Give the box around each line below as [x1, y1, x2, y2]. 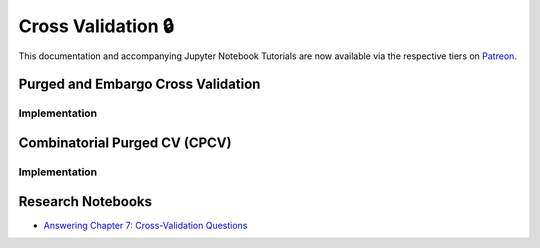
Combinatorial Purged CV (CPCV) [18, 134, 232, 151]
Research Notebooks [18, 193, 152, 210]
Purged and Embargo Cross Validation [18, 76, 261, 93]
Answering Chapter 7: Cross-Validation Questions [43, 219, 248, 231]
